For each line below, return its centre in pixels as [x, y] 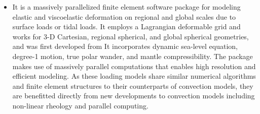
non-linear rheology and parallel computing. [80, 105]
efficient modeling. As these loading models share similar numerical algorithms [134, 76]
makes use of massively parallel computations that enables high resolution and [134, 66]
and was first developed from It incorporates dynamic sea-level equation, [125, 46]
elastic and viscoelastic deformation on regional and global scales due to [124, 16]
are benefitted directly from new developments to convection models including [134, 96]
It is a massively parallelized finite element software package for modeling [126, 7]
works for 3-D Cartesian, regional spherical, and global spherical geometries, [131, 36]
